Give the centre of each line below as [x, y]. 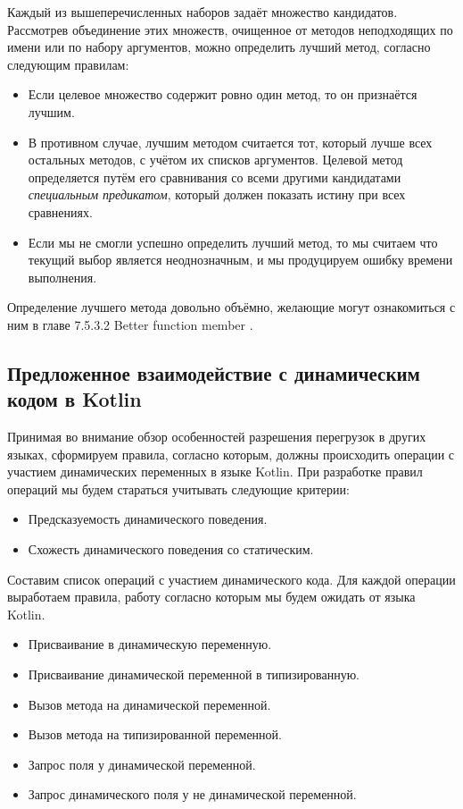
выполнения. [62, 277]
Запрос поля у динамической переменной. [142, 764]
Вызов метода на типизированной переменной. [155, 734]
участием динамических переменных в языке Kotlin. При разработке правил [215, 472]
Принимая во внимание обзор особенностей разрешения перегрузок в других [217, 437]
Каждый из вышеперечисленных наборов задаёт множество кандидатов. [203, 12]
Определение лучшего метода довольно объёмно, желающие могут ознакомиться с [231, 307]
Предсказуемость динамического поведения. [148, 519]
